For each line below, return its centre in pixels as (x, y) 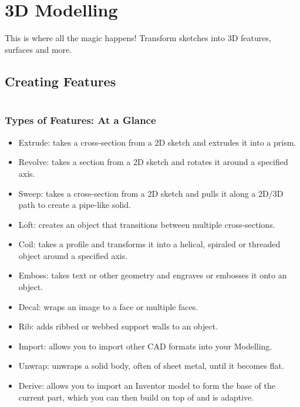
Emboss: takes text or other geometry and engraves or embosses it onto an (153, 275)
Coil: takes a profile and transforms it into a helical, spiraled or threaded (149, 244)
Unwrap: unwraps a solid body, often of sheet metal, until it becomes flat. (151, 366)
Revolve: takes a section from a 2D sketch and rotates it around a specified (153, 162)
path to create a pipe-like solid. (75, 205)
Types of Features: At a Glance (80, 120)
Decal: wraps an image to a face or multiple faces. (108, 306)
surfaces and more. (38, 49)
